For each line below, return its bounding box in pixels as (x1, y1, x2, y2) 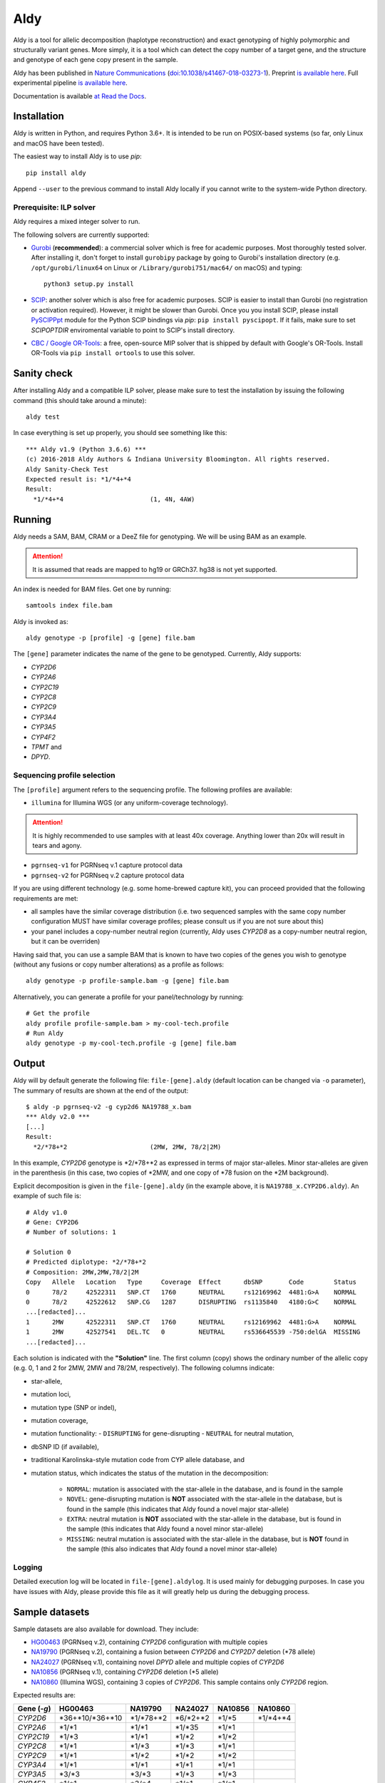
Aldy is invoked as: (13, 617, 68, 625)
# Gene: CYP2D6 (26, 1218, 79, 1226)
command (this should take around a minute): (13, 396, 147, 404)
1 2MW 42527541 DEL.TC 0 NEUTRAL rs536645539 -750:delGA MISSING (26, 1328, 361, 1337)
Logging (13, 1563, 43, 1573)
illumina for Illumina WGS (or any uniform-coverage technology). (31, 798, 228, 807)
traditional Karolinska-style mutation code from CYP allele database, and (31, 1456, 245, 1464)
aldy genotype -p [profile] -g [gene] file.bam (26, 634, 195, 642)
